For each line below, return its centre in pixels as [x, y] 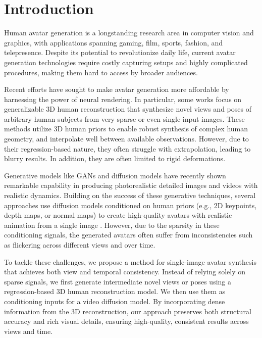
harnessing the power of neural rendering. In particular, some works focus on [123, 99]
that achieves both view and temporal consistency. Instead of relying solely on [125, 272]
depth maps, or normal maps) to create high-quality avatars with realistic [118, 215]
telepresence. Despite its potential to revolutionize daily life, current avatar [120, 52]
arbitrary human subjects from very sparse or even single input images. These [124, 118]
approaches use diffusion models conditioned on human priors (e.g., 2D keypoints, [130, 205]
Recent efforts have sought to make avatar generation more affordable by [117, 89]
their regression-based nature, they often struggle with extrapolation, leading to [127, 148]
